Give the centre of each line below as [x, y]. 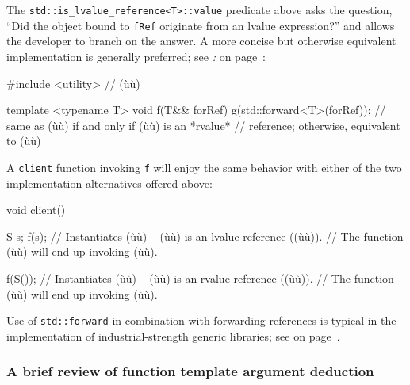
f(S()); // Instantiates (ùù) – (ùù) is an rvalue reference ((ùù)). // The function [200, 278]
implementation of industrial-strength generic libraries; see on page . [173, 335]
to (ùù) [24, 141]
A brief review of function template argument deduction [190, 371]
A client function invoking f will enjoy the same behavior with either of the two [204, 167]
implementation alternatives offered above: [109, 183]
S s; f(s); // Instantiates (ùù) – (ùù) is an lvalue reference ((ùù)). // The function [205, 236]
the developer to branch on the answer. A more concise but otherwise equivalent [201, 41]
